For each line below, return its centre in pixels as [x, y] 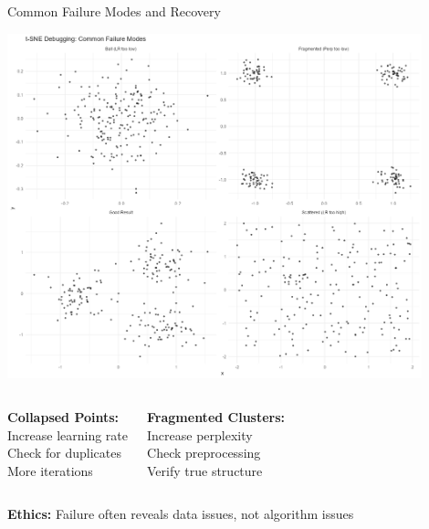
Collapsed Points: [63, 417]
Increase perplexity [200, 434]
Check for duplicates [64, 453]
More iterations [50, 470]
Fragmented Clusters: [216, 417]
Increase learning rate [68, 434]
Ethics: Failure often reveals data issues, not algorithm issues [181, 514]
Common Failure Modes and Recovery [114, 11]
